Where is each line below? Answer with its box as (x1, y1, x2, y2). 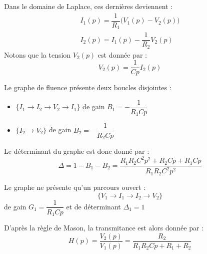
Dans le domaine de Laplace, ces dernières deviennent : (4, 1, 173, 11)
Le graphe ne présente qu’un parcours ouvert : (4, 181, 145, 192)
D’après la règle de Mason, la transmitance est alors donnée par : (4, 222, 203, 233)
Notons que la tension (4, 49, 71, 60)
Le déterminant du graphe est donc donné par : (4, 145, 149, 156)
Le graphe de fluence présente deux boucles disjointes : (4, 82, 171, 93)
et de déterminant (66, 201, 121, 211)
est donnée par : (97, 49, 147, 60)
